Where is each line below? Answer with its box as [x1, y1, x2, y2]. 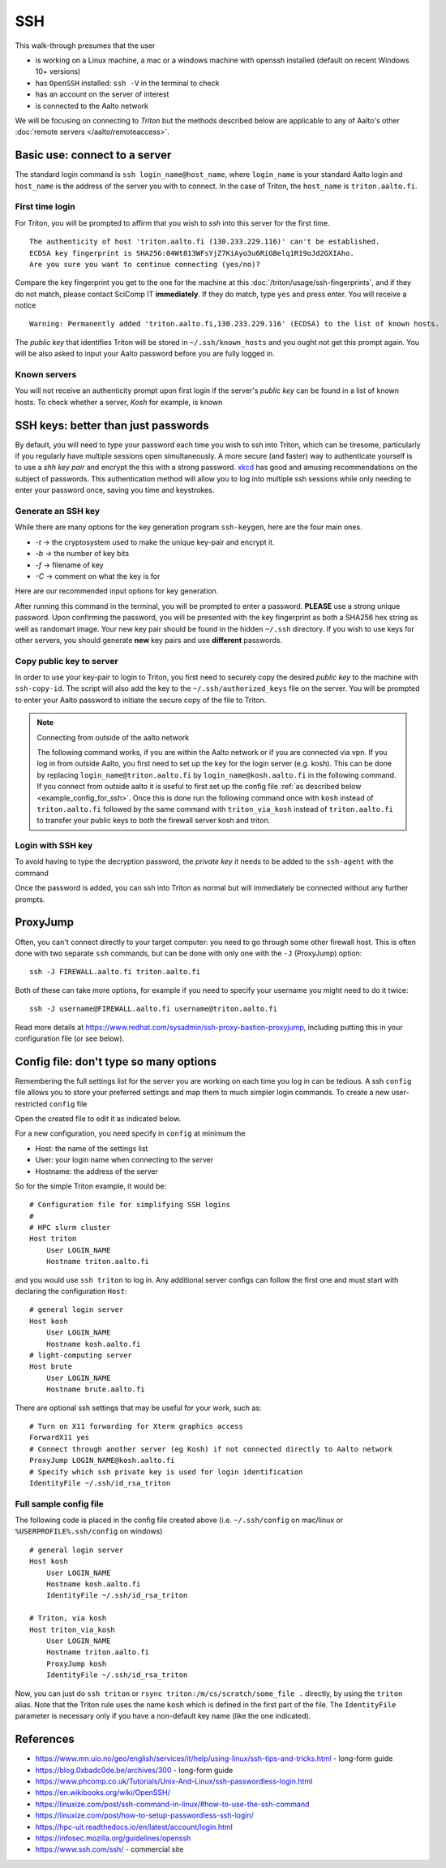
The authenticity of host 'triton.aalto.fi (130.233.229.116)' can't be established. [29, 237, 380, 247]
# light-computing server [29, 1351, 133, 1360]
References [15, 1732, 75, 1746]
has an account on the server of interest [35, 89, 169, 99]
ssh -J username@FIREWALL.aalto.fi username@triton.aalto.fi [29, 1004, 277, 1014]
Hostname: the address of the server [35, 1166, 158, 1176]
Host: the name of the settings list [35, 1143, 148, 1153]
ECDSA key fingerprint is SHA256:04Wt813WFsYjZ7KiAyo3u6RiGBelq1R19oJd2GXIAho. [29, 248, 354, 257]
